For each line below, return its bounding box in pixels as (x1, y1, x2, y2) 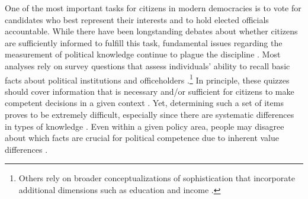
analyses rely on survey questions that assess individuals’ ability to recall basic (5, 59, 290, 72)
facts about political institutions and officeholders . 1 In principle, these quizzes (5, 72, 290, 86)
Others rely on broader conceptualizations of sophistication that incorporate (18, 172, 295, 184)
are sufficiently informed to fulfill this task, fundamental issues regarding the (5, 36, 283, 49)
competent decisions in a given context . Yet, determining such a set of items (5, 97, 284, 109)
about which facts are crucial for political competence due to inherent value (5, 131, 280, 144)
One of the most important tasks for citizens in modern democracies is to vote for (5, 2, 301, 14)
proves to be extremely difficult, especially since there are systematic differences (5, 108, 294, 120)
